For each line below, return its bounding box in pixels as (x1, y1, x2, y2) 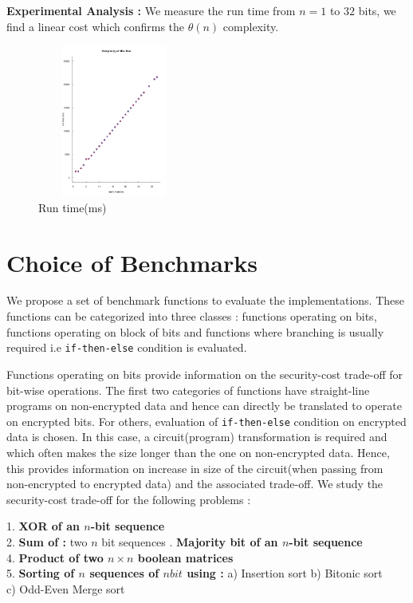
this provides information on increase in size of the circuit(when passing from (6, 459, 383, 476)
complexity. (222, 18, 279, 34)
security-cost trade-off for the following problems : (6, 491, 251, 507)
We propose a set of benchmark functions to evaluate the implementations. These (6, 292, 404, 309)
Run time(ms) (38, 199, 107, 215)
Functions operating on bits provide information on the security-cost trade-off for (6, 365, 403, 382)
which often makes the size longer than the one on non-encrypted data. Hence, (6, 443, 390, 460)
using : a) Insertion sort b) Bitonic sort (187, 565, 383, 581)
